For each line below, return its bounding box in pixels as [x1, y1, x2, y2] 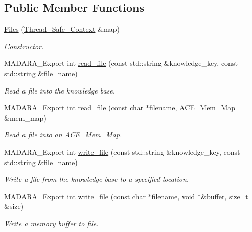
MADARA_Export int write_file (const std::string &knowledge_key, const [4, 146, 240, 157]
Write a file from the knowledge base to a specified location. [4, 174, 189, 184]
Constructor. [4, 40, 44, 51]
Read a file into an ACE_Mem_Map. [4, 129, 122, 140]
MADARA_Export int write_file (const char [4, 191, 146, 201]
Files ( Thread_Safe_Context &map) [4, 24, 120, 34]
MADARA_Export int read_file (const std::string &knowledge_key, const [4, 58, 238, 68]
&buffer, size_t [201, 191, 248, 201]
